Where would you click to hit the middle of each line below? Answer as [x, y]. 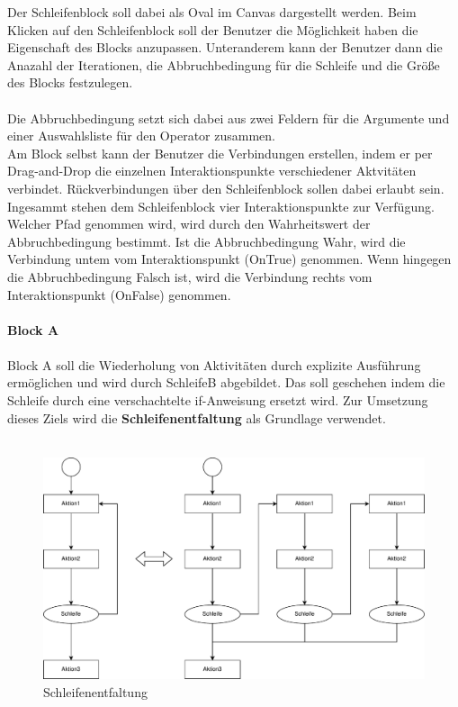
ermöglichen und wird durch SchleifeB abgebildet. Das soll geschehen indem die [226, 382]
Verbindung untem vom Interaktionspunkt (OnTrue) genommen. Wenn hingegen [229, 259]
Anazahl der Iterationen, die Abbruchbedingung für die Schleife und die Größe [224, 64]
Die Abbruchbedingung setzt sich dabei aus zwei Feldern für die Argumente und [229, 118]
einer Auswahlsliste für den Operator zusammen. [141, 136]
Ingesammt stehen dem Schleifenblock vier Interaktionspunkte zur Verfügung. [221, 206]
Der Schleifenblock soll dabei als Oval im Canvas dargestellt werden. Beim [212, 12]
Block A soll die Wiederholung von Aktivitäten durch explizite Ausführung [214, 364]
